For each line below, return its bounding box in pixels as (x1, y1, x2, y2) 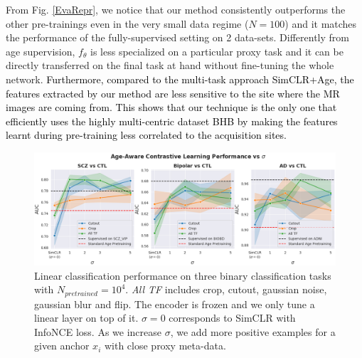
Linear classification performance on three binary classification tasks (34, 268, 331, 283)
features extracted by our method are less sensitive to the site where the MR (6, 85, 340, 100)
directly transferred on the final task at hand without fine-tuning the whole (6, 58, 334, 73)
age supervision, (6, 43, 75, 58)
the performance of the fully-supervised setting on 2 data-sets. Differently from (6, 30, 349, 45)
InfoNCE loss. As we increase (34, 324, 162, 339)
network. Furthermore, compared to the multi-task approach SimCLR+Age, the (6, 71, 354, 86)
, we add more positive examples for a (170, 324, 336, 339)
